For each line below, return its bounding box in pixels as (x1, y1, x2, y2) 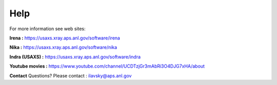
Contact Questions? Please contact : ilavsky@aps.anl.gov (9, 72, 132, 79)
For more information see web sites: (9, 26, 86, 32)
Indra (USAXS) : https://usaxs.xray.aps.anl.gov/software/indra (9, 54, 141, 60)
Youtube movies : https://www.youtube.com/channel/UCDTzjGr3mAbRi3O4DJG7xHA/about (9, 63, 205, 69)
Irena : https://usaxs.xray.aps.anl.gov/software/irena (9, 35, 121, 41)
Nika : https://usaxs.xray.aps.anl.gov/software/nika (9, 44, 117, 51)
